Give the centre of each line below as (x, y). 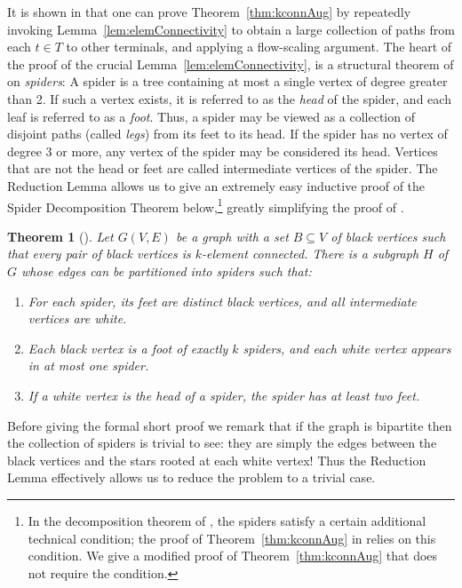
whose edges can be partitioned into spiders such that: (167, 270)
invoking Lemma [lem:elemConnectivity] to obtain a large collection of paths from (231, 29)
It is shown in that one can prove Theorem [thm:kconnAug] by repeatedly (209, 12)
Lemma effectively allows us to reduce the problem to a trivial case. (191, 477)
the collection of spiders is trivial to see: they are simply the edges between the (222, 443)
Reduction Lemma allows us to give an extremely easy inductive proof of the (216, 185)
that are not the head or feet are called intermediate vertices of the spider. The (223, 168)
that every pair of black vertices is (99, 254)
